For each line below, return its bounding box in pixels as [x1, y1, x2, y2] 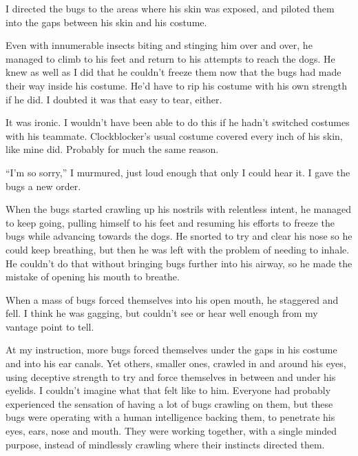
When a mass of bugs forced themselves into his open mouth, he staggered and [6, 292, 339, 307]
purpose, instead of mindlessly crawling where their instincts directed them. [6, 437, 325, 451]
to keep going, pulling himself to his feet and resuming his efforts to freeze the [6, 215, 335, 229]
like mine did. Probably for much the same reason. [6, 142, 219, 156]
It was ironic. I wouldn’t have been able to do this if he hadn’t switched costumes [6, 115, 350, 129]
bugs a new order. [6, 178, 81, 193]
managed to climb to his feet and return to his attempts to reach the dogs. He [6, 51, 335, 65]
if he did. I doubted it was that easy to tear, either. [6, 92, 222, 106]
